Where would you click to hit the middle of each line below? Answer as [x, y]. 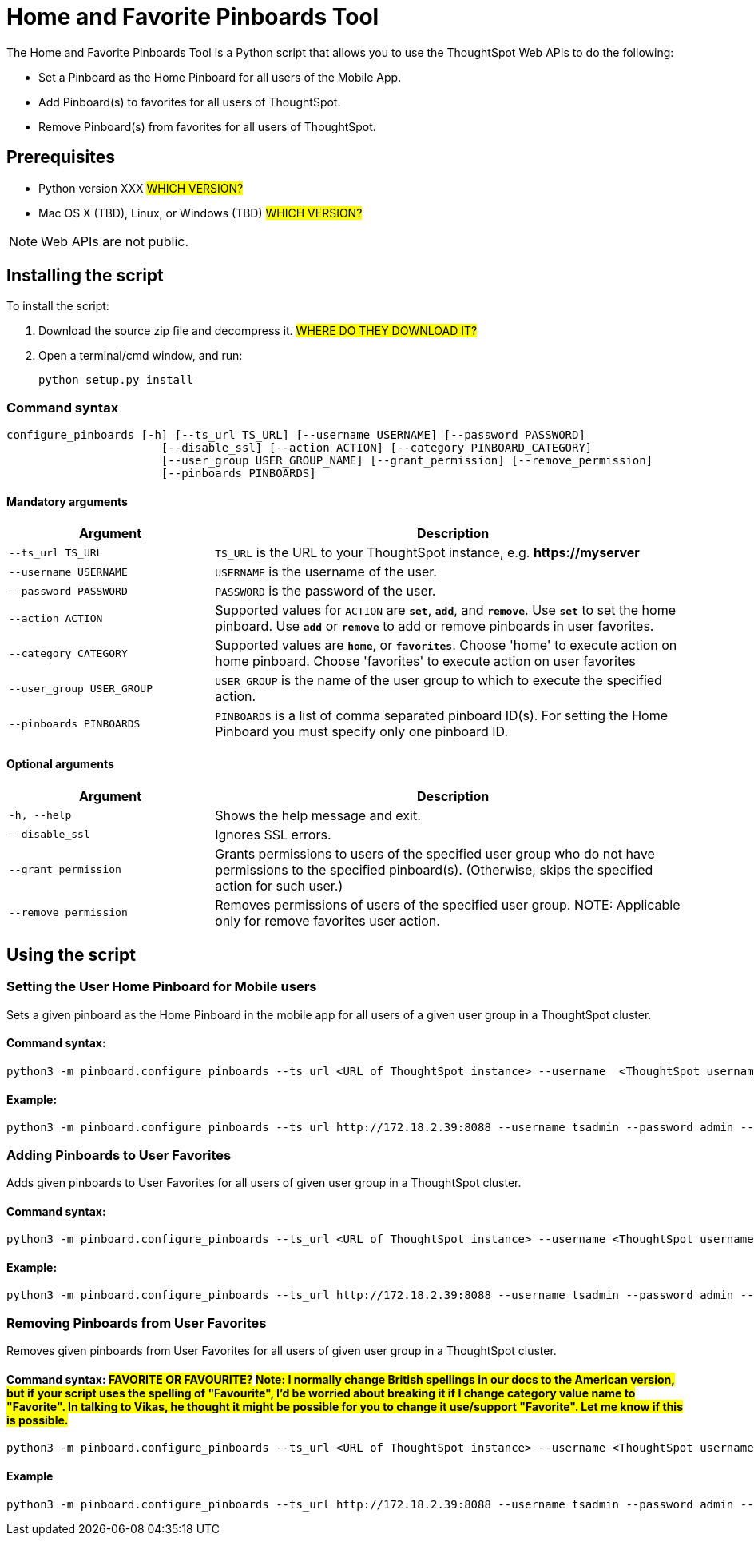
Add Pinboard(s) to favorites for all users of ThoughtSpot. [190, 102]
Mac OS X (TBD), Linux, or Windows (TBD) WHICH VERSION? [200, 213]
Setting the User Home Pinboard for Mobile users [162, 987]
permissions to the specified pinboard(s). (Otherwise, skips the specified [434, 869]
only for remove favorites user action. [327, 920]
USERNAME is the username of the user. [326, 572]
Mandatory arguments [67, 501]
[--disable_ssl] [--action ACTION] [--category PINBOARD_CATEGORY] [377, 448]
